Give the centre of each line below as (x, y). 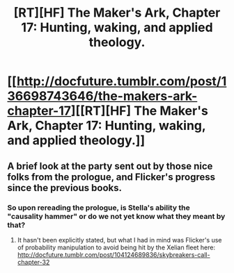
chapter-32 (33, 262)
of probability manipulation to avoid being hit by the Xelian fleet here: (116, 247)
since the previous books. (64, 188)
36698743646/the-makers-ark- (102, 96)
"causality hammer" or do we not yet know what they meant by (116, 216)
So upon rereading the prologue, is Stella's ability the (99, 208)
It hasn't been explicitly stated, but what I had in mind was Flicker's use (119, 240)
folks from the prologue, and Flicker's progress (111, 177)
